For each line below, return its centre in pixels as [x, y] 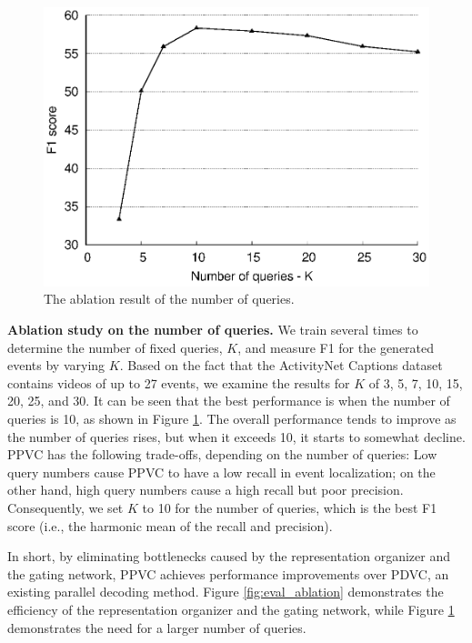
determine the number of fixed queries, [115, 347]
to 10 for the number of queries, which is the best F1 [290, 508]
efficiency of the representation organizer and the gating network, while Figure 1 [231, 609]
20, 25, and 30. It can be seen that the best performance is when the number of [229, 401]
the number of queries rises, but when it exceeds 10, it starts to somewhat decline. [236, 436]
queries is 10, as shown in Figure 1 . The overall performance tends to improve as [232, 419]
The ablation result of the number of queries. [169, 299]
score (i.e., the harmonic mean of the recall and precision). [170, 525]
